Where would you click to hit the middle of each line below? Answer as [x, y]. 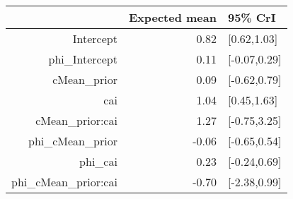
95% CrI [252, 17]
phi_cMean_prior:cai [64, 182]
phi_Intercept [83, 59]
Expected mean [172, 17]
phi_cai [98, 161]
